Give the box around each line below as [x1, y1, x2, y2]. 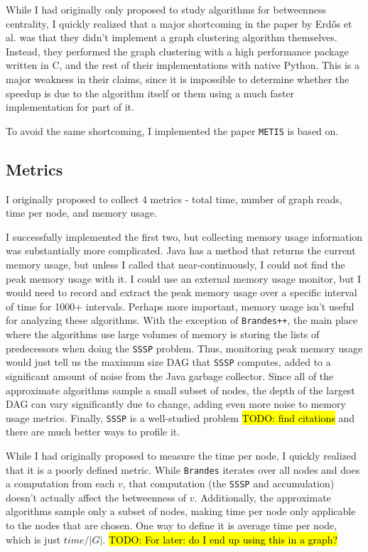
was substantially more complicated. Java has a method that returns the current [6, 243, 356, 258]
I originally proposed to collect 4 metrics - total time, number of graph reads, [6, 191, 342, 206]
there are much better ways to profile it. [6, 424, 180, 439]
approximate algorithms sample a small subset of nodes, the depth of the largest [6, 382, 355, 397]
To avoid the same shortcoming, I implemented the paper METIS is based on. [6, 123, 339, 138]
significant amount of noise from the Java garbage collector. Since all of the [6, 368, 334, 383]
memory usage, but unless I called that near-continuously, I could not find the [6, 256, 345, 271]
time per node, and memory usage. [6, 205, 157, 220]
